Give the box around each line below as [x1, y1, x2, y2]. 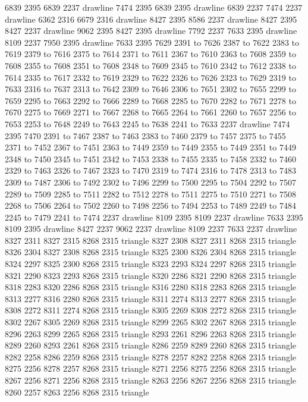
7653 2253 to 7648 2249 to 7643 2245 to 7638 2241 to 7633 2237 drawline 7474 [5, 117, 290, 130]
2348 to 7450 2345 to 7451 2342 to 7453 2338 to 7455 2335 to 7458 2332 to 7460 [5, 152, 296, 165]
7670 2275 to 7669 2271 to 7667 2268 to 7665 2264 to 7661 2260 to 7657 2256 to [5, 106, 296, 118]
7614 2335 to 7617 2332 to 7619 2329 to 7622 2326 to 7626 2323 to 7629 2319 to [5, 71, 296, 83]
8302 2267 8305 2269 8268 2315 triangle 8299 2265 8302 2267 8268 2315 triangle [5, 316, 297, 328]
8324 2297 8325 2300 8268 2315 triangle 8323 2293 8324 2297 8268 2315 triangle [5, 257, 297, 270]
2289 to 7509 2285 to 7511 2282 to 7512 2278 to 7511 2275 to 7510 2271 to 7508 [5, 187, 296, 200]
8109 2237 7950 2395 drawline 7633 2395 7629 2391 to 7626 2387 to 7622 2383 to [5, 36, 300, 48]
